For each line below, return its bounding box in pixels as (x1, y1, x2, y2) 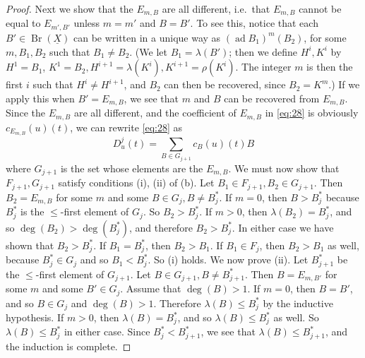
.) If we (328, 77, 360, 92)
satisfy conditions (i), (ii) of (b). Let (58, 175, 215, 190)
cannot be (299, 1, 342, 16)
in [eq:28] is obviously (265, 105, 359, 120)
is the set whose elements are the (60, 160, 203, 175)
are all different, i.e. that (162, 1, 270, 16)
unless (73, 16, 100, 30)
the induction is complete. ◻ (6, 338, 131, 353)
